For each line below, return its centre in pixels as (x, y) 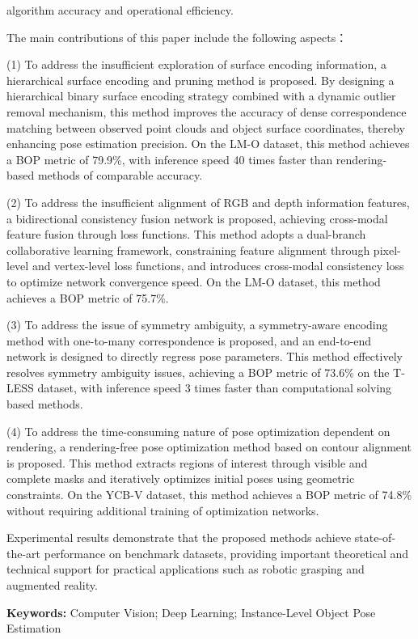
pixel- (387, 250)
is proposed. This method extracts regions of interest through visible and (187, 462)
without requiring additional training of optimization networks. (163, 510)
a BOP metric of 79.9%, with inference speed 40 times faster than (170, 159)
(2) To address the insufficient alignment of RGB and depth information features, (208, 202)
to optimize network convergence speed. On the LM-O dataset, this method (194, 281)
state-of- (375, 537)
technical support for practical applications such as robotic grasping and (186, 569)
